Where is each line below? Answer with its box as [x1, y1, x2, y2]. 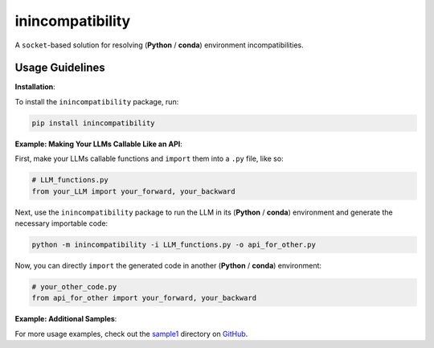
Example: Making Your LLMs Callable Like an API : [14, 139, 182, 149]
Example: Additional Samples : [14, 314, 117, 324]
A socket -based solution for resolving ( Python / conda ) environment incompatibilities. [14, 40, 305, 50]
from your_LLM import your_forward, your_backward [31, 186, 236, 196]
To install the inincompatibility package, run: [14, 96, 179, 106]
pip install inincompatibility [31, 118, 156, 128]
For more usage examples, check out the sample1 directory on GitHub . [14, 329, 248, 338]
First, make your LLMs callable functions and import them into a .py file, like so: [14, 154, 285, 164]
